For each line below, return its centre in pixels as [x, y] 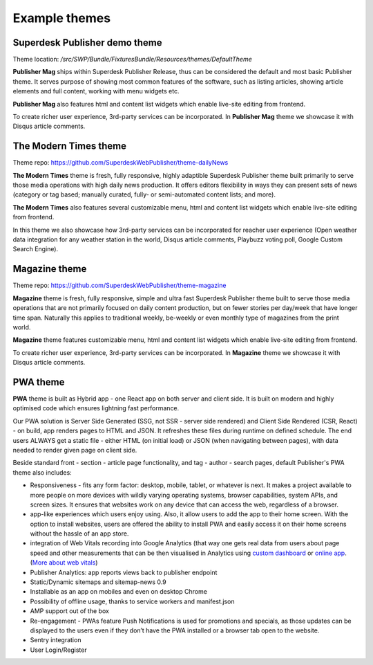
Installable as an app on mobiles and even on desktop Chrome [118, 592]
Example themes [61, 18]
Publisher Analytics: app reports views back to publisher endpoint [124, 572]
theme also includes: [42, 472]
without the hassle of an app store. [79, 534]
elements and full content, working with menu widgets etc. [96, 91]
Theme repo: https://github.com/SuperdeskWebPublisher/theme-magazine [119, 285]
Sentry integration [56, 640]
